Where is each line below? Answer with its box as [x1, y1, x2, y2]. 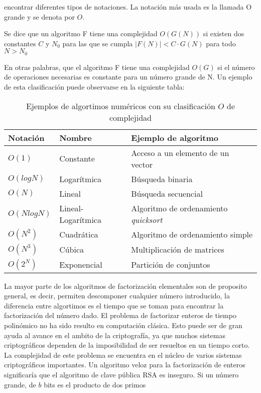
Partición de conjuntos [131, 259, 210, 271]
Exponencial [59, 259, 102, 271]
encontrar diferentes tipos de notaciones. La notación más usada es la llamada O [4, 2, 252, 12]
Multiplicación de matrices [131, 244, 224, 256]
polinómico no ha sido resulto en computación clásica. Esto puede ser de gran [4, 320, 242, 330]
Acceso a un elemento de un [131, 146, 229, 159]
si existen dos [203, 28, 244, 39]
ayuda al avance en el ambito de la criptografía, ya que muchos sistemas [4, 330, 225, 340]
